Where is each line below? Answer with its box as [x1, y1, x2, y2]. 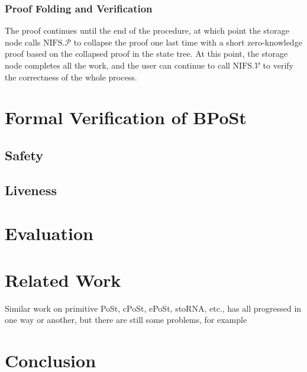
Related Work [5, 267, 121, 292]
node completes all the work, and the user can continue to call [5, 59, 230, 71]
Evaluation [5, 221, 93, 245]
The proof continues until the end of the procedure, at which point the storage [5, 24, 289, 37]
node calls [5, 35, 41, 48]
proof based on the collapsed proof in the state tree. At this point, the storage [5, 47, 288, 60]
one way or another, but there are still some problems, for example [5, 313, 247, 326]
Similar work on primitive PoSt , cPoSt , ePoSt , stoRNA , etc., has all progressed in [5, 302, 302, 314]
